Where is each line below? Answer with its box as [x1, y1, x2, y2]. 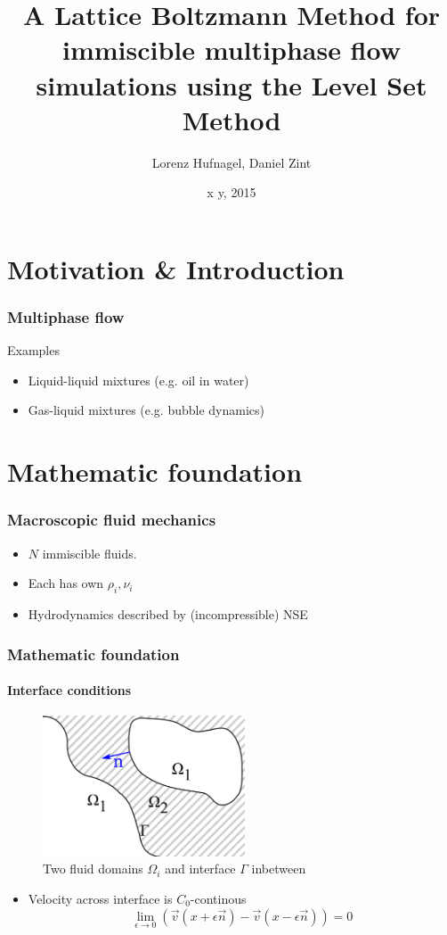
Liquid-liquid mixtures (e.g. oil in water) [28, 370, 249, 389]
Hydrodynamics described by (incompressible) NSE [28, 605, 308, 624]
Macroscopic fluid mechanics [7, 509, 216, 531]
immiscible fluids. [42, 543, 137, 562]
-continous [190, 889, 247, 907]
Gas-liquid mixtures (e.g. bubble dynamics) [28, 401, 265, 419]
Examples [7, 341, 60, 360]
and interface [165, 859, 236, 878]
